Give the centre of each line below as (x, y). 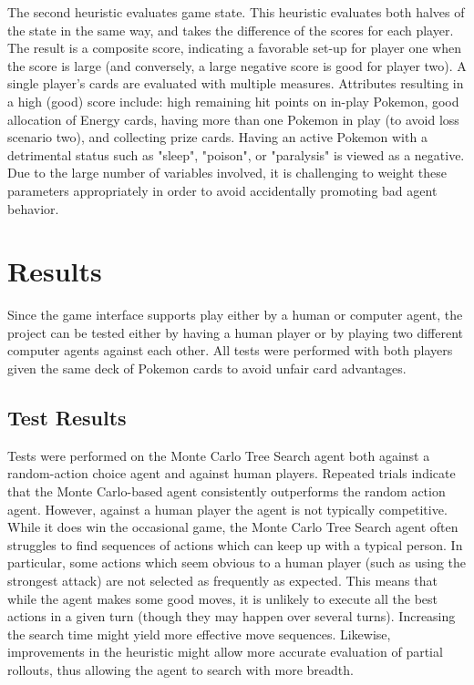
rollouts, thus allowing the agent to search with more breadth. (180, 669)
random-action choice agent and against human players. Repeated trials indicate (232, 473)
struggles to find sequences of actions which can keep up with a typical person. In (235, 544)
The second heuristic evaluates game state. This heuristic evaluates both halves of (236, 12)
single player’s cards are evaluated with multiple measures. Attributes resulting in (236, 83)
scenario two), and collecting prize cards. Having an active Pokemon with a (217, 137)
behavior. (33, 208)
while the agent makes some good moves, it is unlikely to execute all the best (223, 598)
